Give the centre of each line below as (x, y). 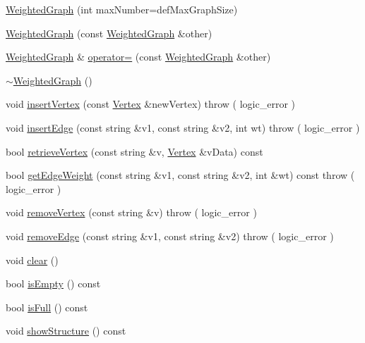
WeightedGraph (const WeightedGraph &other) (109, 33)
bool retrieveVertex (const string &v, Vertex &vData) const (134, 151)
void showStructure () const (66, 331)
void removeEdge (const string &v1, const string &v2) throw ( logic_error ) (170, 236)
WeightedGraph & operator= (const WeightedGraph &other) (138, 57)
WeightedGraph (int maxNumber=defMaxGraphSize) (122, 9)
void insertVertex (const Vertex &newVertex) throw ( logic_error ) (150, 104)
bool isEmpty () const (53, 283)
